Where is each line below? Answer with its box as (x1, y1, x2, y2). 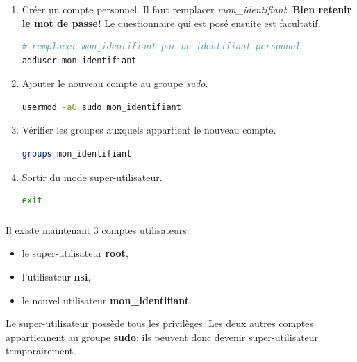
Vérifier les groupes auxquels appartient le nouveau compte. (22, 123, 276, 137)
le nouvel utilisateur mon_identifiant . (22, 292, 192, 307)
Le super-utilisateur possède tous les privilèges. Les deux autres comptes (6, 316, 314, 331)
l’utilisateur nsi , (22, 269, 91, 283)
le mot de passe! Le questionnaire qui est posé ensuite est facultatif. (22, 15, 321, 30)
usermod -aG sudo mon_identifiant (22, 102, 181, 112)
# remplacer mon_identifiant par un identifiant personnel (22, 42, 301, 52)
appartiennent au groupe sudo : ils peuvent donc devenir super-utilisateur (6, 329, 319, 344)
